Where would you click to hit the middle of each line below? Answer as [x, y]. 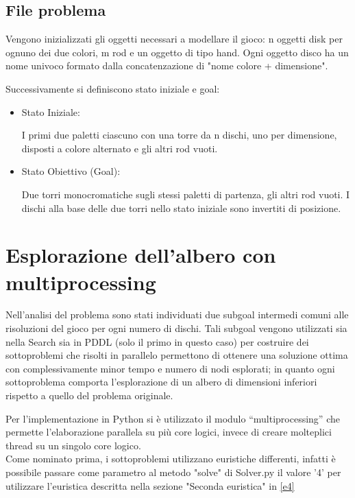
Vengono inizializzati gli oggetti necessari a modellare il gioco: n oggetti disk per [174, 39]
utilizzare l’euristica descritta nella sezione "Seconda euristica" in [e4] [150, 485]
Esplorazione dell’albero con [141, 255]
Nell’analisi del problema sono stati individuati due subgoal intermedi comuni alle [177, 315]
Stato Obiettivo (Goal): [71, 171]
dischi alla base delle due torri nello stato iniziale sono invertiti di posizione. [181, 207]
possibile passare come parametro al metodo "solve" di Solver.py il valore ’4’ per [173, 472]
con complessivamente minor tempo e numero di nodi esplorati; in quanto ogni [170, 368]
